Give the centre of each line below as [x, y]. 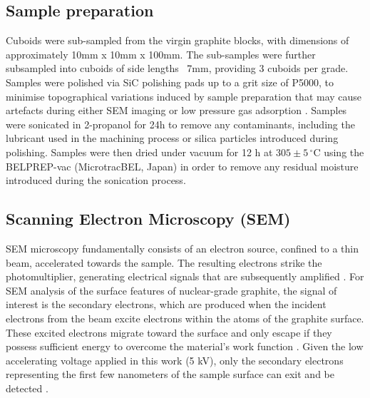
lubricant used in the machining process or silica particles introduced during [172, 138]
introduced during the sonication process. [96, 180]
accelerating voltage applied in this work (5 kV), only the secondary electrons [175, 360]
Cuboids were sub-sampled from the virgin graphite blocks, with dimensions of [178, 40]
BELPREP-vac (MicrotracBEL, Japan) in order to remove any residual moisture [182, 166]
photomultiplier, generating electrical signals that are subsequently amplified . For [185, 276]
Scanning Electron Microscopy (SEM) [148, 219]
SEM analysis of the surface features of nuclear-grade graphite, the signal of [171, 290]
